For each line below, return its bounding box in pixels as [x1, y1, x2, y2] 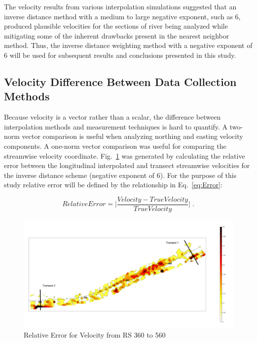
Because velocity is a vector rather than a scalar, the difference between [4, 112, 221, 122]
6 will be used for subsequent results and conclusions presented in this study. [4, 49, 236, 60]
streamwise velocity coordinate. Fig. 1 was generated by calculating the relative [4, 150, 245, 161]
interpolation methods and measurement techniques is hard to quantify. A [4, 121, 228, 131]
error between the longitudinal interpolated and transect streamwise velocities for [4, 160, 250, 171]
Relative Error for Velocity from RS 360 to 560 [24, 329, 166, 340]
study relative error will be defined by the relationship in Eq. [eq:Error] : [4, 179, 222, 190]
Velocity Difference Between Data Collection [4, 74, 237, 89]
